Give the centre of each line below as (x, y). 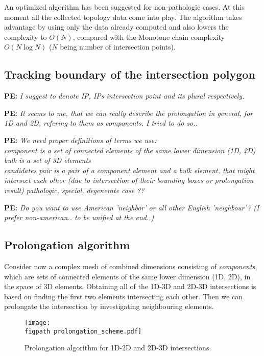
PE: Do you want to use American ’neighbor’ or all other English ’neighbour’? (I (132, 207)
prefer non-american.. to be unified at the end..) (79, 217)
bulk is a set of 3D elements (47, 160)
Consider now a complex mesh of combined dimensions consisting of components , (131, 266)
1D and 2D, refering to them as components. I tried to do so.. (101, 123)
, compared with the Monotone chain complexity (149, 37)
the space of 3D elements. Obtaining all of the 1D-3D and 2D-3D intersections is (130, 286)
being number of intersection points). (118, 47)
